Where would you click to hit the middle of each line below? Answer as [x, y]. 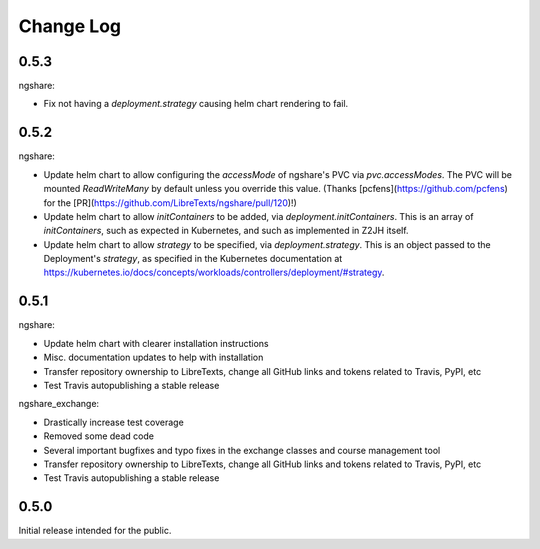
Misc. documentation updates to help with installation [153, 357]
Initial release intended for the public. [95, 531]
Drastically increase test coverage [113, 422]
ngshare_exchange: [59, 404]
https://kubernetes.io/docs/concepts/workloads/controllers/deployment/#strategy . [214, 272]
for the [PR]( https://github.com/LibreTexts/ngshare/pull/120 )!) [170, 202]
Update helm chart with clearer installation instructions [156, 343]
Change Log [70, 26]
